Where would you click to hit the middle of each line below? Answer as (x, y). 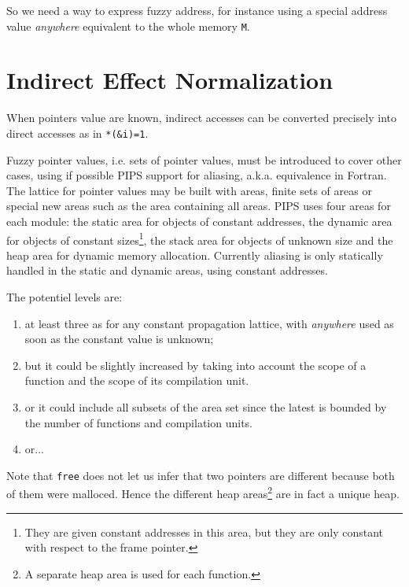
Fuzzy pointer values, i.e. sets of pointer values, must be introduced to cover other (204, 159)
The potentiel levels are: (64, 297)
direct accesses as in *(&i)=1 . (77, 133)
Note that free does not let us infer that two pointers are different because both (201, 475)
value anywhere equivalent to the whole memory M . (128, 26)
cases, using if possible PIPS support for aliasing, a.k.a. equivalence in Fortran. (197, 175)
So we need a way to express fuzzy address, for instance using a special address (197, 10)
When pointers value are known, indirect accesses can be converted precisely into (201, 118)
